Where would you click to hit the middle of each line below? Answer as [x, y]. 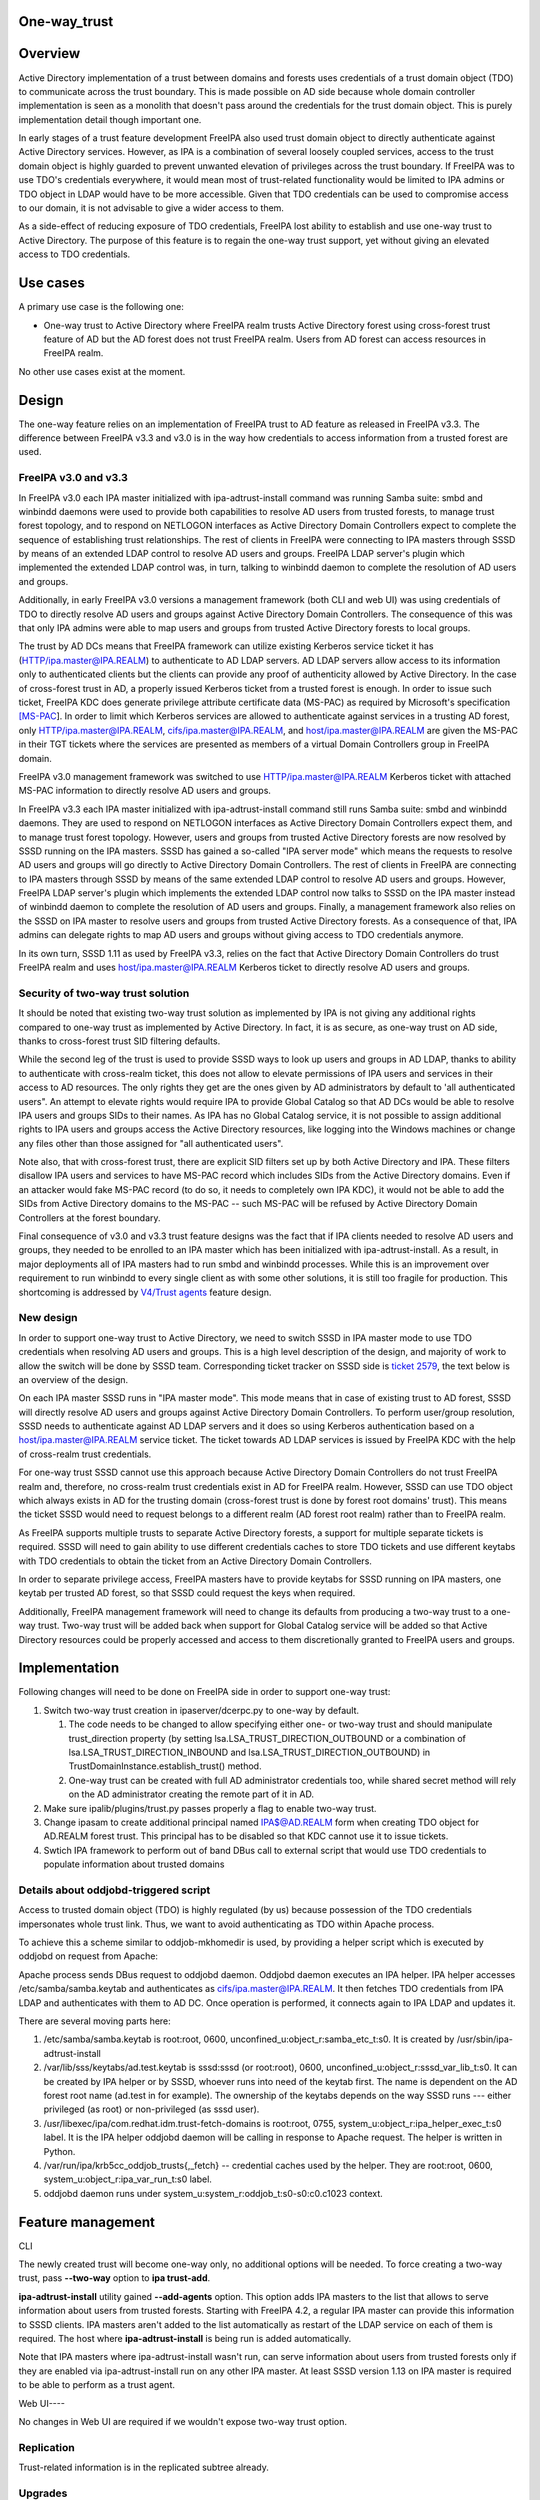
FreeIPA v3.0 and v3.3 [73, 478]
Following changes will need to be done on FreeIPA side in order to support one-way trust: [204, 1692]
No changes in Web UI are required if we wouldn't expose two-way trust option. [182, 2421]
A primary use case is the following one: [101, 307]
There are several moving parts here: [95, 2021]
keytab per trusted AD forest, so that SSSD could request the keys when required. [187, 1593]
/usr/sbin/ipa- [485, 2039]
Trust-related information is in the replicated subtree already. [143, 2467]
